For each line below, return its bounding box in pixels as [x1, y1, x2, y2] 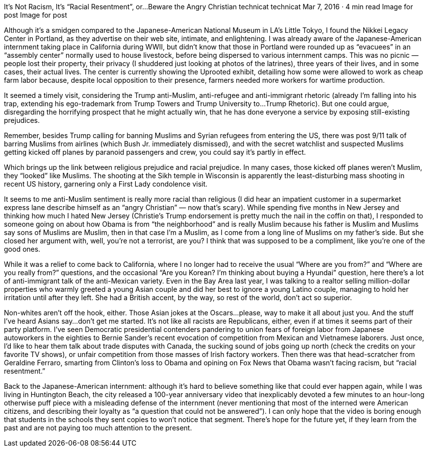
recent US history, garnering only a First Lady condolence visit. [4, 180, 208, 188]
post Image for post [4, 11, 67, 19]
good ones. [4, 245, 41, 253]
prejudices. [4, 116, 40, 124]
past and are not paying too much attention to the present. [4, 424, 192, 432]
